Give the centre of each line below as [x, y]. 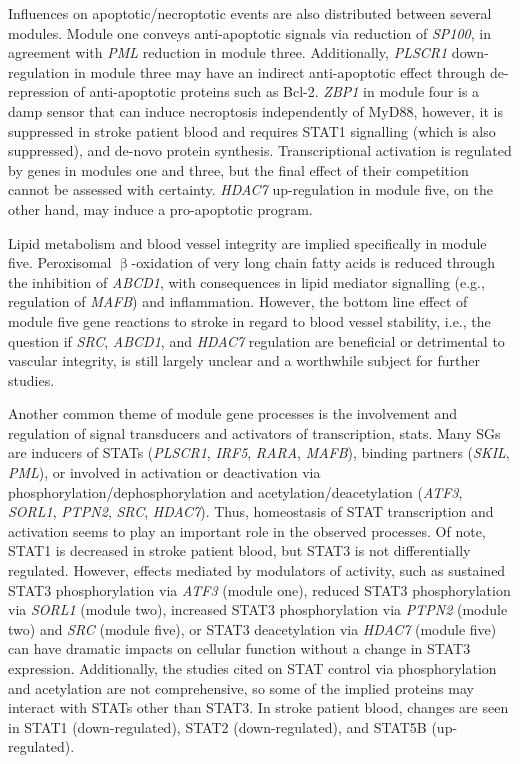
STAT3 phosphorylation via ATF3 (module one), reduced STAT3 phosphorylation [259, 589]
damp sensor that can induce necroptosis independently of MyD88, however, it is [255, 110]
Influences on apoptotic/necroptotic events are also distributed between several [250, 13]
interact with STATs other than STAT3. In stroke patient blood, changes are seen [258, 707]
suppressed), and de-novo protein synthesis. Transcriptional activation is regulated [260, 150]
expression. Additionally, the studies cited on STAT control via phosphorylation [252, 668]
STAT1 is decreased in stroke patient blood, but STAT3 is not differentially [239, 550]
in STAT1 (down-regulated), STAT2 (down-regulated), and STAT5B [217, 726]
